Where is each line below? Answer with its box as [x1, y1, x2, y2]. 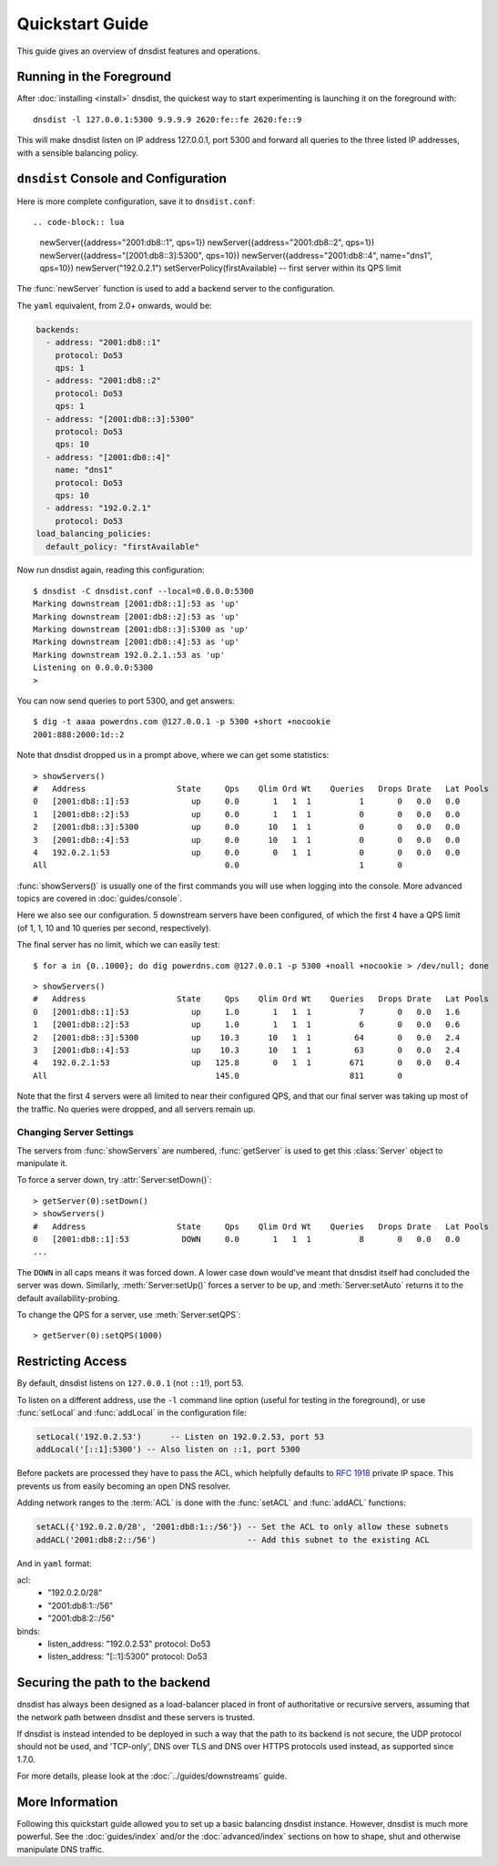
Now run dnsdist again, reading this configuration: [16, 565, 205, 576]
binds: [16, 1625, 41, 1636]
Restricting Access [16, 1354, 127, 1369]
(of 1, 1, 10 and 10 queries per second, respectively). [16, 922, 211, 933]
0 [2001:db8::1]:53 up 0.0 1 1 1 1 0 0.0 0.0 [33, 796, 461, 806]
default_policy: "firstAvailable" [46, 541, 200, 551]
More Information [16, 1794, 118, 1810]
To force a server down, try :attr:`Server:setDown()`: [16, 1174, 213, 1185]
